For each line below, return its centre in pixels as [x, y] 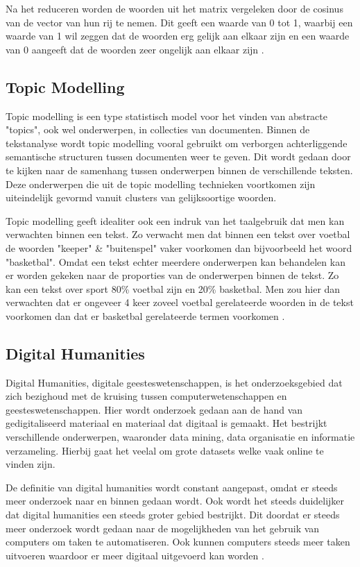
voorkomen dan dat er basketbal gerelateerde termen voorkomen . [145, 315]
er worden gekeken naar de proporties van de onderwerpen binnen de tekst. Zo [172, 275]
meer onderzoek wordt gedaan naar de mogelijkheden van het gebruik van [163, 528]
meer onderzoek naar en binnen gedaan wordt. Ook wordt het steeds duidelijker [175, 501]
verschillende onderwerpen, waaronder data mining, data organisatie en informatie [180, 437]
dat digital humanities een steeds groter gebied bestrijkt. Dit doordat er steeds [173, 515]
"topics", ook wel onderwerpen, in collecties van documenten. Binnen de [158, 129]
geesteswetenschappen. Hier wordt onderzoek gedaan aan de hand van [154, 409]
